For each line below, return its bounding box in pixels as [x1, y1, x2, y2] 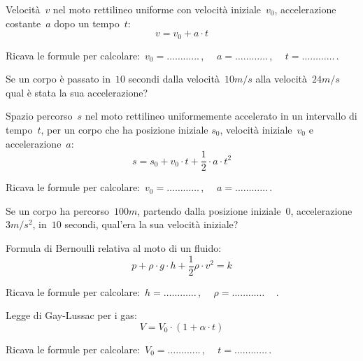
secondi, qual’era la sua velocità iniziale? [64, 217, 239, 232]
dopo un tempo [54, 15, 120, 30]
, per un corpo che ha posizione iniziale [41, 122, 208, 137]
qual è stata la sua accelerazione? [6, 85, 148, 99]
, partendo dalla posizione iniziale [137, 203, 281, 218]
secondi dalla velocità [128, 71, 220, 86]
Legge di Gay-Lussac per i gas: [6, 308, 137, 323]
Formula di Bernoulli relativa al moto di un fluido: [6, 241, 222, 255]
